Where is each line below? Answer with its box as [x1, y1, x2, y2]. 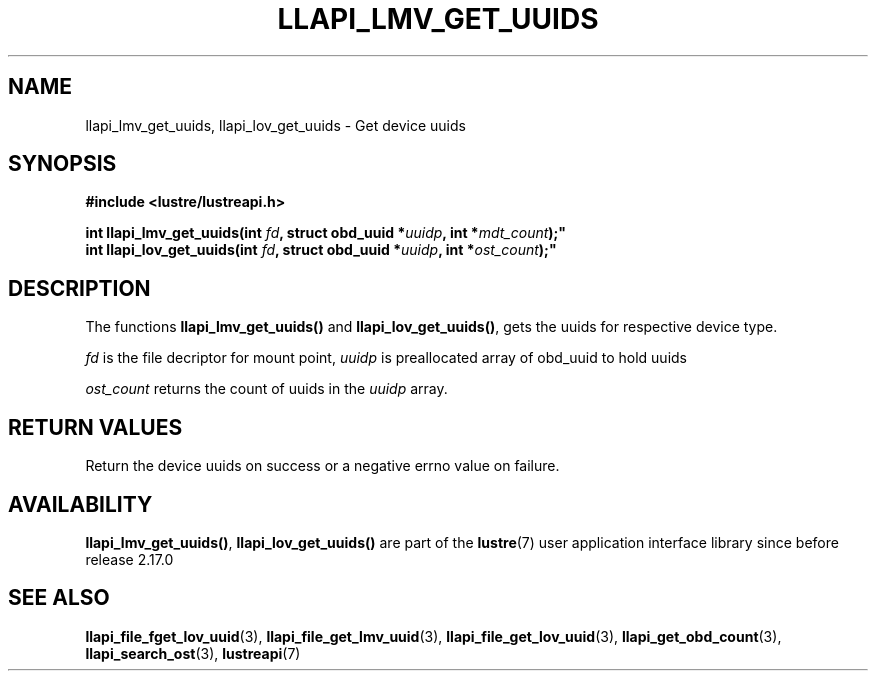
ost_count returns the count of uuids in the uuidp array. [85, 380, 448, 398]
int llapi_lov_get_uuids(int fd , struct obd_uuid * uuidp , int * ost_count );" [85, 241, 557, 259]
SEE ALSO [8, 585, 110, 611]
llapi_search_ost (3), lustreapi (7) [85, 644, 301, 662]
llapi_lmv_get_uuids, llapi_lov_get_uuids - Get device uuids [85, 116, 466, 134]
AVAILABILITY [8, 491, 153, 517]
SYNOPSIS [8, 151, 117, 177]
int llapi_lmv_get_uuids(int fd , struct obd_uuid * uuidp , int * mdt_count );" [85, 224, 567, 242]
